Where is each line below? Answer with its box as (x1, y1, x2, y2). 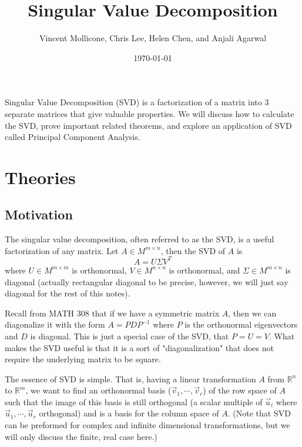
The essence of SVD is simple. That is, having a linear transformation (5, 372, 256, 385)
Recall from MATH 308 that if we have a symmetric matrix (5, 306, 220, 319)
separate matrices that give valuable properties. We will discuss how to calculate (5, 107, 294, 119)
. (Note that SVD (227, 407, 291, 419)
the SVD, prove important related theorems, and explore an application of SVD (5, 119, 292, 131)
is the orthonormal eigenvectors (184, 318, 298, 331)
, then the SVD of (160, 244, 226, 256)
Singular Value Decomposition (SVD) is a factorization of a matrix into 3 (5, 96, 269, 108)
